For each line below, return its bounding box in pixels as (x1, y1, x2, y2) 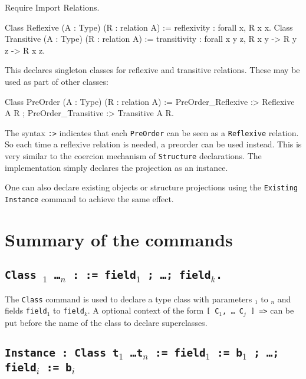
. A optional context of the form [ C (87, 304, 219, 317)
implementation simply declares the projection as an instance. (5, 161, 228, 173)
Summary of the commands (5, 227, 233, 251)
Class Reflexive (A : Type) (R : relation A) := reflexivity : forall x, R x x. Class (5, 21, 293, 33)
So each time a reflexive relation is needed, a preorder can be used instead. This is (5, 138, 302, 150)
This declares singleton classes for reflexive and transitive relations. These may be (5, 64, 300, 76)
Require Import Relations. (5, 1, 100, 13)
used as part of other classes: (5, 75, 108, 87)
